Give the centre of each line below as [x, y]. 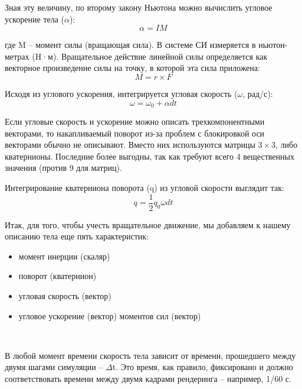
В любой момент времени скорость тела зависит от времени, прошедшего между [150, 355]
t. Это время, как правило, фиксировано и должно [203, 367]
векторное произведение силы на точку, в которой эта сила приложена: [132, 68]
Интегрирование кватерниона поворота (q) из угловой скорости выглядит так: [145, 187]
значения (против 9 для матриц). [63, 168]
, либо [287, 145]
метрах [17, 56]
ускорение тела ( [35, 19]
